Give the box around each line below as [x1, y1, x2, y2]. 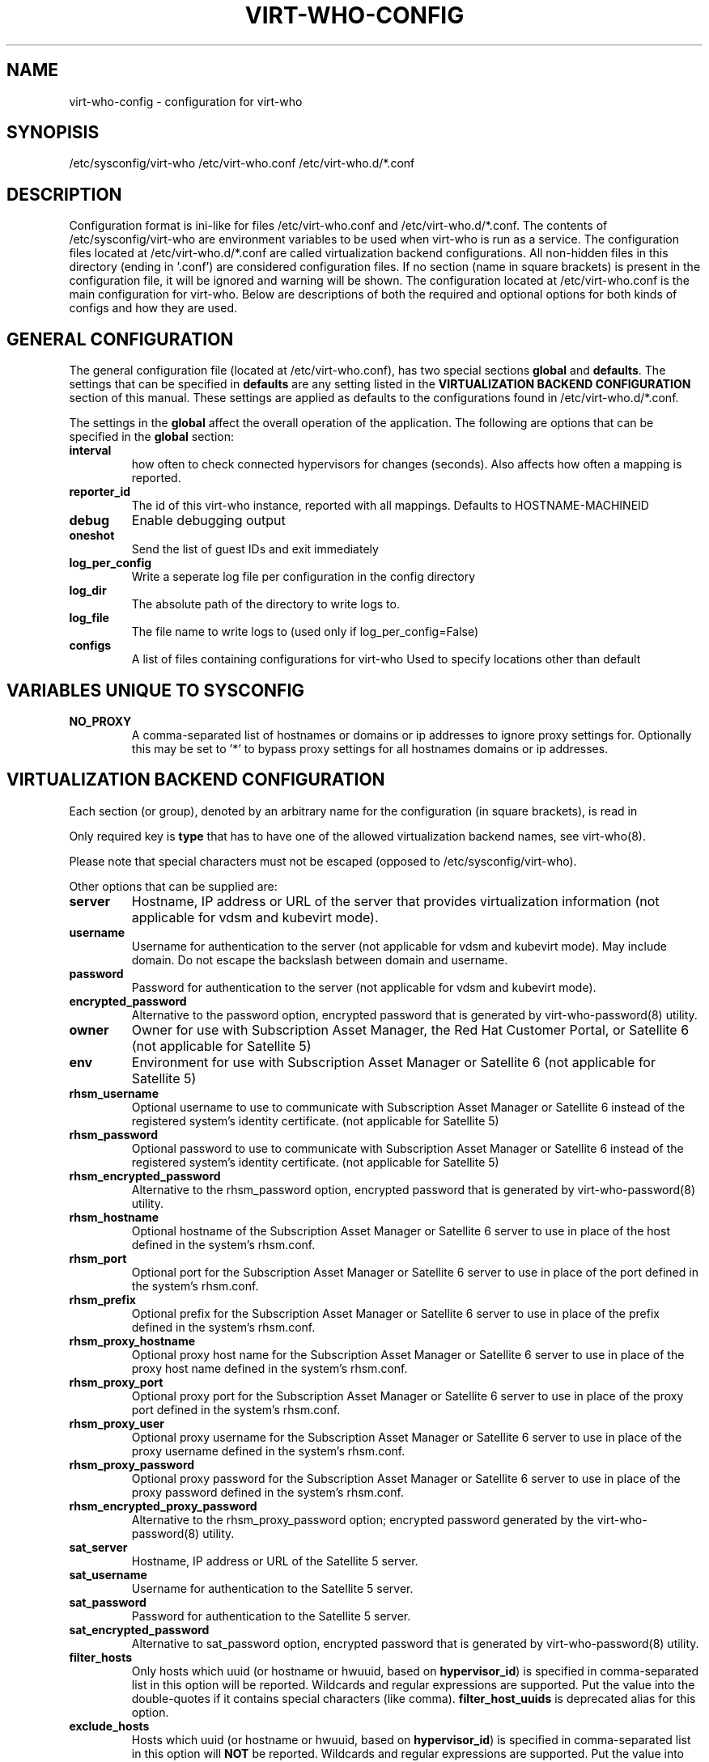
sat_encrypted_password [69, 1622, 210, 1637]
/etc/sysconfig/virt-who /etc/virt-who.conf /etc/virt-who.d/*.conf [69, 156, 415, 171]
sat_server [69, 1540, 128, 1554]
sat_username [69, 1567, 147, 1582]
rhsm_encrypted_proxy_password [69, 1498, 257, 1513]
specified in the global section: [69, 430, 234, 444]
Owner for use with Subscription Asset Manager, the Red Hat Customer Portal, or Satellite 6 [131, 1021, 690, 1038]
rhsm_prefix [69, 1292, 136, 1307]
